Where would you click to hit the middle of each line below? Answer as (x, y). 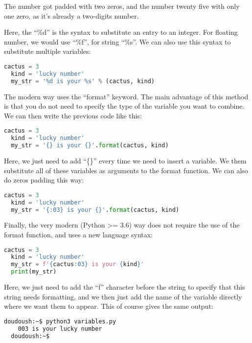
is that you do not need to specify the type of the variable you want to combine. (124, 106)
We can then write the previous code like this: (73, 115)
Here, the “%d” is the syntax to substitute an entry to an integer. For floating (121, 32)
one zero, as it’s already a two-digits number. (71, 15)
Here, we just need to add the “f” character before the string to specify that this (125, 287)
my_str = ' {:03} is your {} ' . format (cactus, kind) (95, 210)
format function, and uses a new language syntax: (79, 234)
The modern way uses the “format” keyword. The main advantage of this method (126, 96)
